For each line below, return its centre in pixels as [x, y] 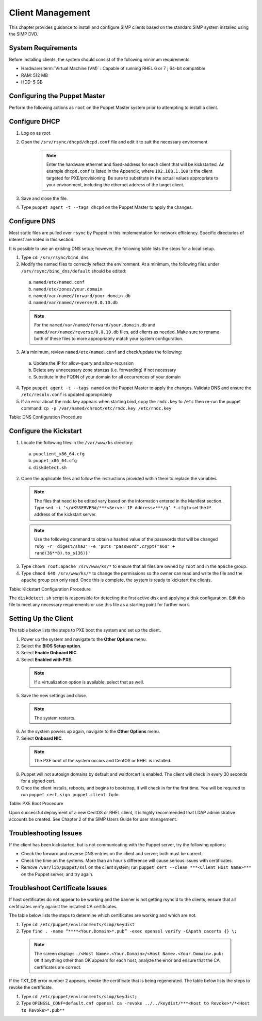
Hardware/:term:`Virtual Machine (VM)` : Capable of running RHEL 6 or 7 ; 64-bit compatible [113, 69]
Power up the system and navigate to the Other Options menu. [84, 639]
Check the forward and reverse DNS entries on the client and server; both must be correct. [112, 854]
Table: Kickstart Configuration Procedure [50, 589]
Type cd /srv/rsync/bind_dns [55, 257]
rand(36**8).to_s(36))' [62, 553]
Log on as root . [36, 133]
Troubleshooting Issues [46, 833]
